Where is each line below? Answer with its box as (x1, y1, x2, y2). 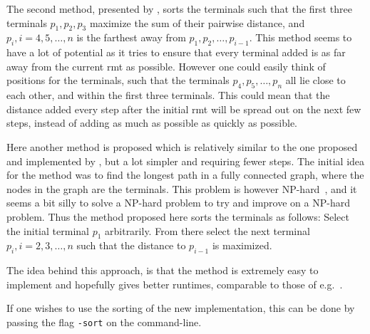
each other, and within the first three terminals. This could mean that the (6, 88, 330, 103)
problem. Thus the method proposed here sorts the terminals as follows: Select (6, 209, 349, 224)
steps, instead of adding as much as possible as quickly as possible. (6, 115, 297, 130)
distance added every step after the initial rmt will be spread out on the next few (6, 101, 361, 116)
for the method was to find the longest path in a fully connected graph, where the (6, 167, 364, 182)
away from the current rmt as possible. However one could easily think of (6, 58, 326, 73)
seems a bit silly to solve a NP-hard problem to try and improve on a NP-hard (6, 195, 350, 210)
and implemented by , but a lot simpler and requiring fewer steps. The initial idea (6, 153, 365, 168)
